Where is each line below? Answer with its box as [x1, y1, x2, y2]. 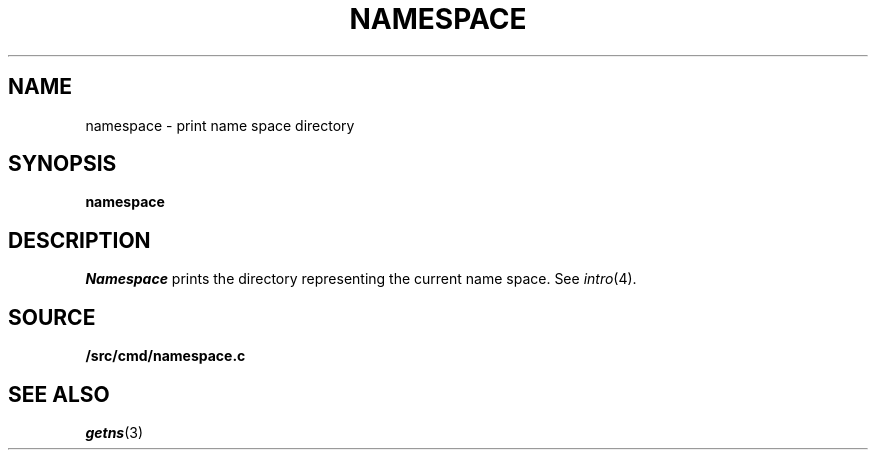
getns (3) [85, 423, 144, 441]
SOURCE [8, 304, 96, 330]
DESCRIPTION [8, 227, 151, 253]
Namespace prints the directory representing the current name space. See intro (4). [85, 270, 637, 288]
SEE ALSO [8, 381, 110, 407]
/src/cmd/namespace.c [85, 347, 246, 365]
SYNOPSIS [8, 151, 117, 177]
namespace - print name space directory [85, 116, 355, 134]
